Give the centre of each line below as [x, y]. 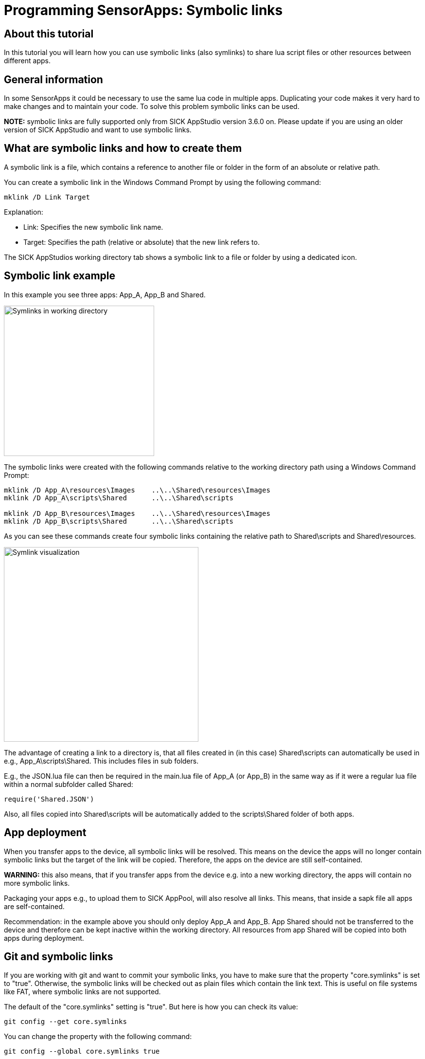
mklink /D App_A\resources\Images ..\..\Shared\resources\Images [137, 490]
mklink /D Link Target [47, 197]
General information [53, 79]
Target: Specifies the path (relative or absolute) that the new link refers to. [142, 242]
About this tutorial [49, 34]
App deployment [45, 833]
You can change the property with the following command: [98, 1037]
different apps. [27, 61]
